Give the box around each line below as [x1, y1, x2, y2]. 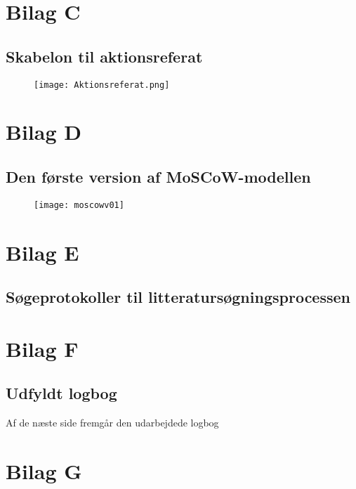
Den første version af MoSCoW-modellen [6, 166, 311, 187]
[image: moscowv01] [34, 200, 124, 210]
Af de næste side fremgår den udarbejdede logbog [6, 415, 219, 430]
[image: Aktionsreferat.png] [34, 79, 170, 90]
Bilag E [6, 237, 79, 266]
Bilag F [6, 334, 79, 363]
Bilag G [6, 456, 82, 485]
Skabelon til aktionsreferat [6, 45, 203, 67]
